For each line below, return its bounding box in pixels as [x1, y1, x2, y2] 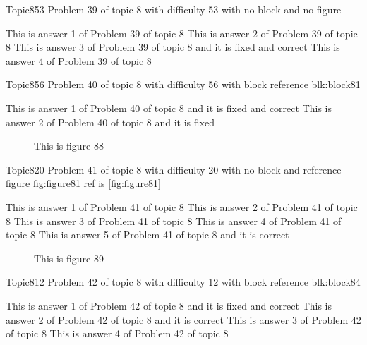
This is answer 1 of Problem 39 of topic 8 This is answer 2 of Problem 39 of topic [6, 25, 358, 40]
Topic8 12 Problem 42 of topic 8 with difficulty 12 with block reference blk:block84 [6, 274, 361, 289]
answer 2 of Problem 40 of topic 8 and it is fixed [6, 114, 215, 129]
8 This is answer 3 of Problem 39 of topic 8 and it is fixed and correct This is [6, 40, 340, 54]
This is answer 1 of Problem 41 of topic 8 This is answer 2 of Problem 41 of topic [6, 199, 358, 214]
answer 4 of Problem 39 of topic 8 [6, 53, 152, 68]
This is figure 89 [34, 250, 104, 265]
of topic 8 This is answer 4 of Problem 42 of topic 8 [6, 326, 229, 341]
